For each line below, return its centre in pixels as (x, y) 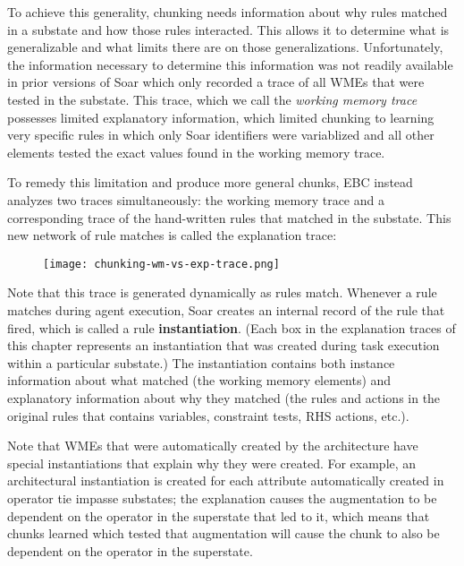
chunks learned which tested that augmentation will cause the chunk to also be (224, 533)
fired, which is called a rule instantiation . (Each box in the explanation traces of (232, 327)
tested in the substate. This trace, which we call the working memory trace (212, 99)
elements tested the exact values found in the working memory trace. (196, 152)
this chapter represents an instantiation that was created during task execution (224, 345)
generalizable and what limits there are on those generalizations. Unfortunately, (225, 47)
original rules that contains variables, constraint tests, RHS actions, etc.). (208, 415)
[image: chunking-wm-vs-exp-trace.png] (161, 264)
